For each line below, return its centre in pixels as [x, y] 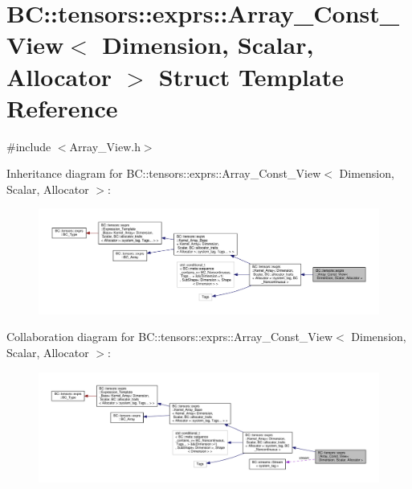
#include [29, 146]
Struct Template [251, 76]
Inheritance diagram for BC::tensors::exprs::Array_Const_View [164, 173]
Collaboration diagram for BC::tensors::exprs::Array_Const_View [170, 337]
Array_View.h [105, 146]
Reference [62, 107]
